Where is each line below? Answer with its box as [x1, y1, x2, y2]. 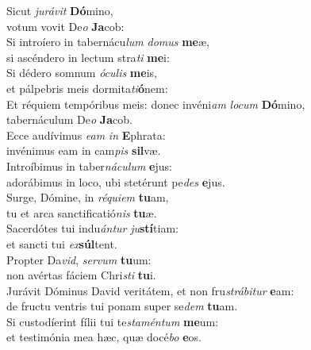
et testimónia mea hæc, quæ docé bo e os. [6, 329, 202, 345]
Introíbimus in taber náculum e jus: [6, 157, 172, 174]
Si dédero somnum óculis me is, [6, 64, 157, 81]
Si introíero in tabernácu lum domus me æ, [6, 33, 209, 50]
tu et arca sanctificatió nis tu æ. [6, 204, 157, 221]
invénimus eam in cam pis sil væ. [6, 142, 161, 159]
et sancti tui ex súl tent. [6, 235, 117, 252]
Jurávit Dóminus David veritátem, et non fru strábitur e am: [6, 282, 294, 298]
